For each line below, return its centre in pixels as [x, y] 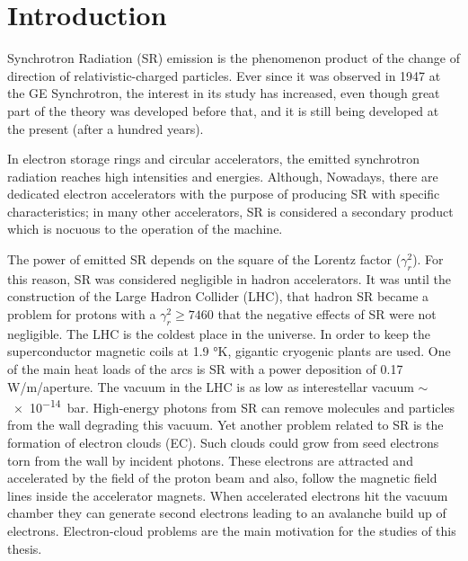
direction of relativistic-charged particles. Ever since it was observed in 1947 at [224, 75]
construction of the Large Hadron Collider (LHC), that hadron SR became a [218, 296]
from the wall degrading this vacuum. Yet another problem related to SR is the [225, 425]
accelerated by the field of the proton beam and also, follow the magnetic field [222, 478]
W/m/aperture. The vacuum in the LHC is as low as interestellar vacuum [211, 386]
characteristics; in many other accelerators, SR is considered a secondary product [230, 211]
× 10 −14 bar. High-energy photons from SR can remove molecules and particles [234, 406]
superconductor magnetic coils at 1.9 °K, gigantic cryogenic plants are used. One [229, 351]
